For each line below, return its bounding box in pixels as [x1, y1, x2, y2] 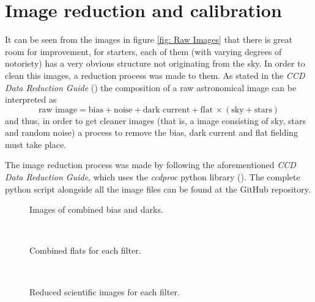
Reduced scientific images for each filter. [29, 285, 180, 298]
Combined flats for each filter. [29, 244, 141, 257]
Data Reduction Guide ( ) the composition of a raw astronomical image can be [5, 81, 297, 94]
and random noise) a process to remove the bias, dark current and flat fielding [5, 126, 298, 139]
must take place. [5, 138, 67, 150]
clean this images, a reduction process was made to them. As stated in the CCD [5, 68, 305, 81]
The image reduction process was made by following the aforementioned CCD [5, 158, 296, 171]
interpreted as [5, 93, 57, 106]
